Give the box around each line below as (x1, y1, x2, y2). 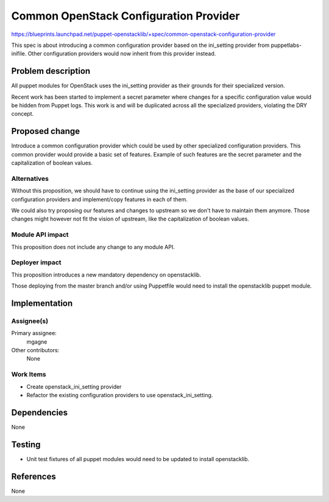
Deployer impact (11, 258, 62, 267)
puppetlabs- (271, 41, 302, 49)
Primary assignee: (11, 330, 57, 337)
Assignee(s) (11, 317, 49, 325)
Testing (11, 439, 41, 450)
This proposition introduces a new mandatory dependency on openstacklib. (11, 271, 201, 278)
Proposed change (11, 126, 80, 136)
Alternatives (11, 174, 49, 183)
